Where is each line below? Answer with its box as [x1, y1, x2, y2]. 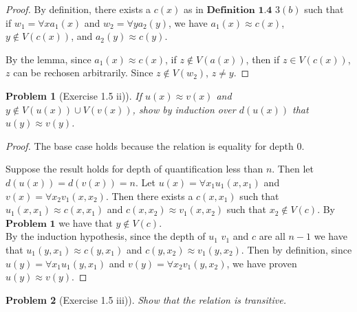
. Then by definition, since [241, 242, 352, 256]
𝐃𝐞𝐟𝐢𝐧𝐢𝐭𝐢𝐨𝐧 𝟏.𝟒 [206, 5, 272, 15]
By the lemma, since [6, 52, 91, 66]
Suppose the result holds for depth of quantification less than [6, 161, 263, 176]
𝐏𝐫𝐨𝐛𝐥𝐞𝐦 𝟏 [6, 219, 56, 229]
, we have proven [226, 256, 297, 270]
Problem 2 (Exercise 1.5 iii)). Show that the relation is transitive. [6, 292, 286, 307]
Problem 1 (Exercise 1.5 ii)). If [6, 88, 142, 102]
